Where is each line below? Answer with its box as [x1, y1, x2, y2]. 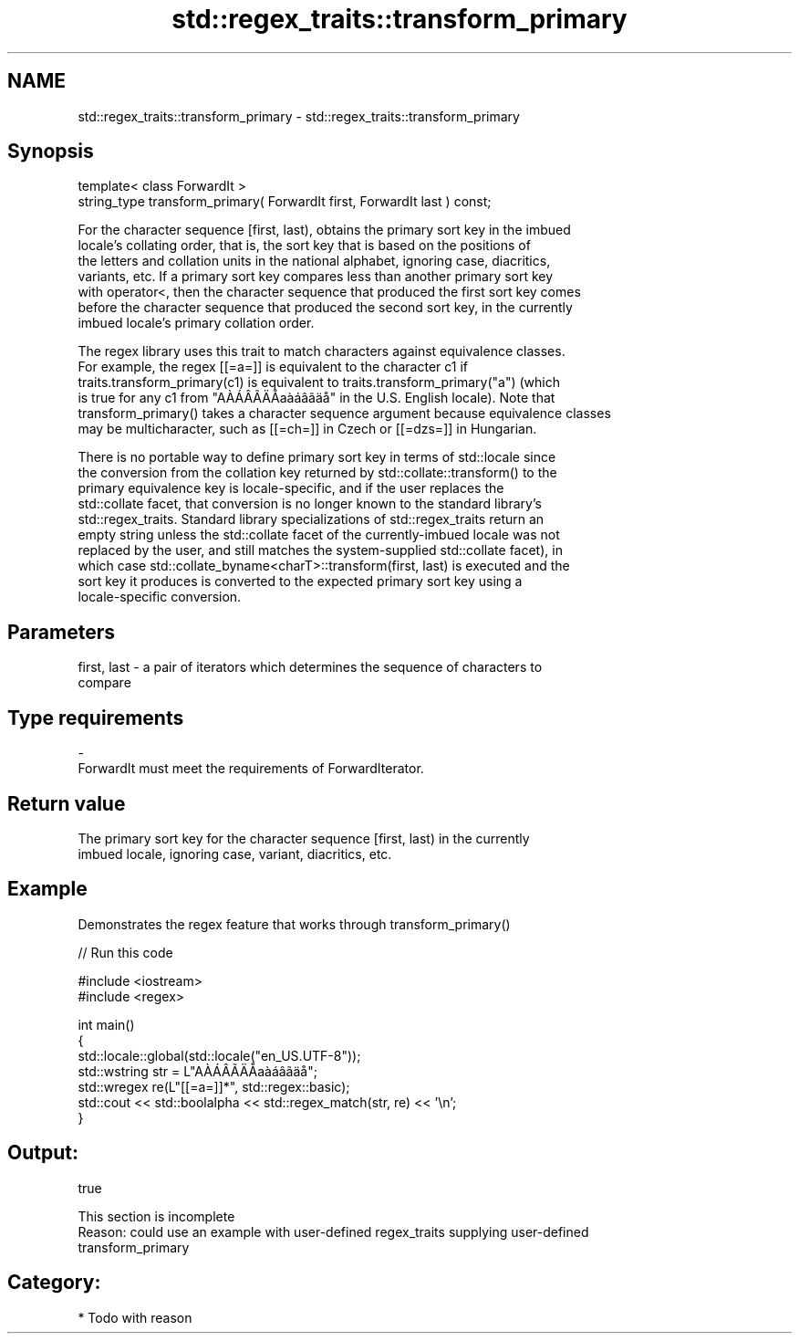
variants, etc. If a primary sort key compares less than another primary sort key [78, 268, 554, 285]
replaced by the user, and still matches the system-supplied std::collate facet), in [78, 542, 563, 559]
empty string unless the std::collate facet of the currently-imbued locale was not [78, 527, 560, 543]
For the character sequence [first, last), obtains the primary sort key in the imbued [78, 222, 571, 238]
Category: [7, 1271, 101, 1294]
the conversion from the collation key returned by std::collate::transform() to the [78, 465, 557, 481]
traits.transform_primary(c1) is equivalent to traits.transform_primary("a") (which [78, 374, 561, 391]
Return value [7, 791, 126, 815]
